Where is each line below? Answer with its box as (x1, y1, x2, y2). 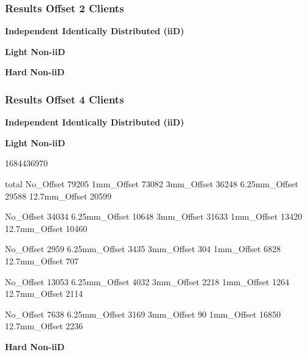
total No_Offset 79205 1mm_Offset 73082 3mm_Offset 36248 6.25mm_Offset (5, 177, 298, 190)
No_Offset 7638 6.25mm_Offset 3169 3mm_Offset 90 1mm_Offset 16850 (5, 307, 281, 320)
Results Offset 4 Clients (5, 91, 124, 106)
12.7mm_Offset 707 (5, 254, 79, 267)
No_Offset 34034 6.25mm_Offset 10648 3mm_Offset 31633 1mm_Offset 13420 (5, 210, 302, 223)
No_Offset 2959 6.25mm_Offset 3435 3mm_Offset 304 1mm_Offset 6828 (5, 242, 281, 255)
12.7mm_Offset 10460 (5, 222, 87, 234)
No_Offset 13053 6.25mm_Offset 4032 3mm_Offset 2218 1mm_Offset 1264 (5, 275, 289, 288)
